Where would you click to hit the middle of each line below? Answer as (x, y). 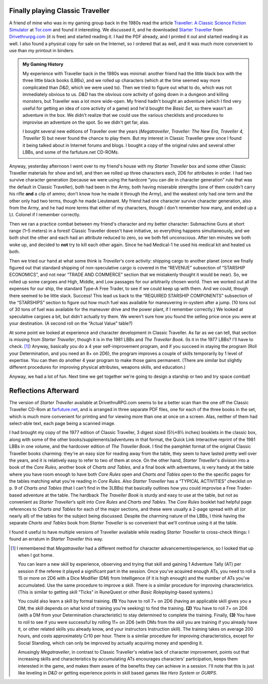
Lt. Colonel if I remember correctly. (45, 215)
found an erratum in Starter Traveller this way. (56, 539)
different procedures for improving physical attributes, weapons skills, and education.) (98, 367)
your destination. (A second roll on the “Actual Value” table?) (71, 324)
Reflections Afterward (44, 390)
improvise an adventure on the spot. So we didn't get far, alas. (86, 122)
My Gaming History (43, 64)
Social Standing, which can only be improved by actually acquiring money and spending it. (111, 643)
